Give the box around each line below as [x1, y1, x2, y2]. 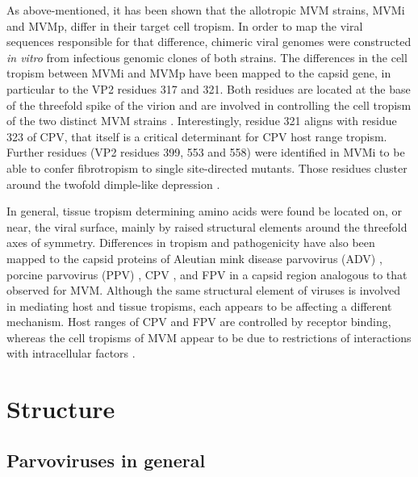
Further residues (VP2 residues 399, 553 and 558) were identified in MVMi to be [6, 144, 405, 161]
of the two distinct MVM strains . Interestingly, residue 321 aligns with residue [6, 112, 397, 129]
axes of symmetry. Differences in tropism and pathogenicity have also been [6, 234, 375, 251]
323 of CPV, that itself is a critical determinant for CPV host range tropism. [6, 128, 387, 144]
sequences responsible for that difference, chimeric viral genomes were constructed [6, 33, 412, 50]
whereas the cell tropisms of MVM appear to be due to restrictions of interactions [6, 328, 412, 345]
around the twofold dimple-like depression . [6, 175, 220, 192]
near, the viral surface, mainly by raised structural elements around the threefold [6, 218, 408, 235]
